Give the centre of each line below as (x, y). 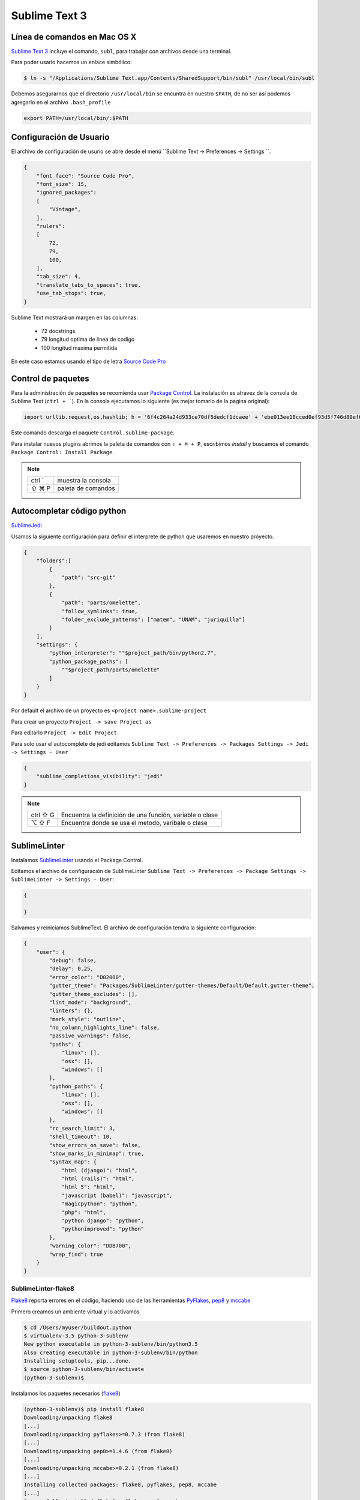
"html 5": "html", (89, 1187)
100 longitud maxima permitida (79, 347)
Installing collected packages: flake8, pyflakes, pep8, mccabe (120, 1485)
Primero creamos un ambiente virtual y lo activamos (76, 1312)
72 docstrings (58, 331)
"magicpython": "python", (100, 1204)
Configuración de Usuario (60, 137)
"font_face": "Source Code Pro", (85, 176)
